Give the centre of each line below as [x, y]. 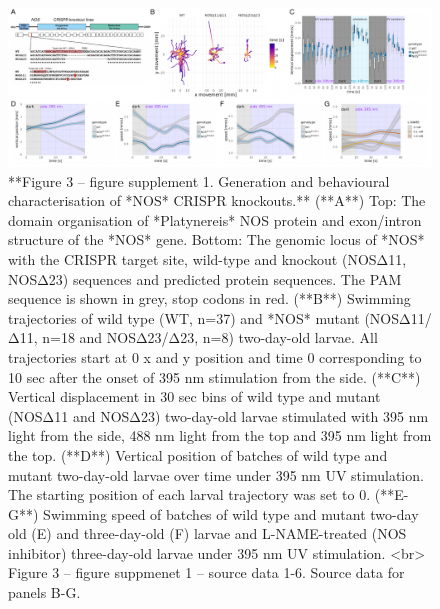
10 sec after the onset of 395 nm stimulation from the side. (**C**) [214, 376]
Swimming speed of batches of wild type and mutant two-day [231, 513]
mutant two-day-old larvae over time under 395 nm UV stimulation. [216, 474]
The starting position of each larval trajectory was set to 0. [189, 494]
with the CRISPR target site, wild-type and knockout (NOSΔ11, [207, 258]
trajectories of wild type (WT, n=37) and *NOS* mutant [184, 317]
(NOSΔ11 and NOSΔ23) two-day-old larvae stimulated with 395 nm [218, 415]
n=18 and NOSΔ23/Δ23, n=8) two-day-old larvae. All [210, 337]
